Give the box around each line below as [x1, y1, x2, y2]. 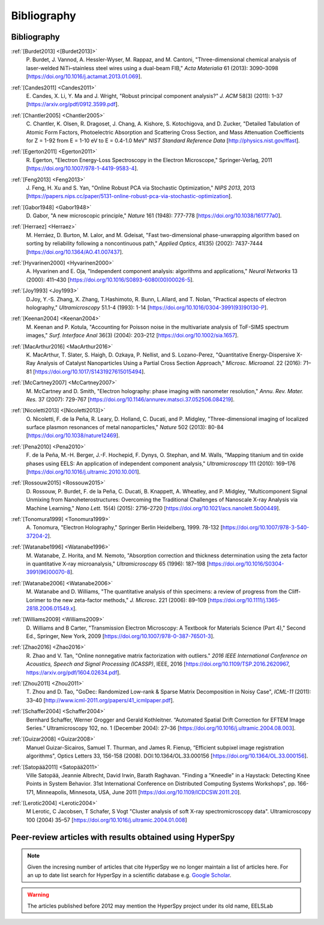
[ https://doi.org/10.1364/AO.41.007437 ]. [26, 248, 124, 255]
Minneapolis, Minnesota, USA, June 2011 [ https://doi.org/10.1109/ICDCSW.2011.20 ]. [36, 788, 241, 795]
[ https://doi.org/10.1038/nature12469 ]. [26, 432, 120, 439]
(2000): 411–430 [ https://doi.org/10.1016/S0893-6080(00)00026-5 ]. [26, 276, 194, 283]
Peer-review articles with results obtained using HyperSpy [11, 832, 235, 842]
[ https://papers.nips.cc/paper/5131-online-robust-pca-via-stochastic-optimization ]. [26, 193, 232, 200]
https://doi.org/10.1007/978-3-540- [222, 524, 310, 531]
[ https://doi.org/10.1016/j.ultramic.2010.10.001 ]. [26, 468, 141, 475]
